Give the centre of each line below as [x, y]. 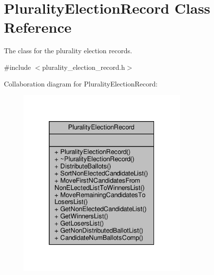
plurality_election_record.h [84, 67]
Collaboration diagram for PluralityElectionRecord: [81, 83]
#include [18, 67]
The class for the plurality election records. [68, 51]
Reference [38, 27]
